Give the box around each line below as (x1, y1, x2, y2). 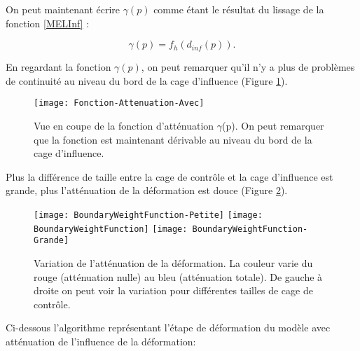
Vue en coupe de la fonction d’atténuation (34, 118, 214, 133)
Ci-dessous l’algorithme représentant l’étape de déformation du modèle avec (6, 320, 331, 335)
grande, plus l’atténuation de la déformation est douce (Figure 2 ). (6, 183, 288, 198)
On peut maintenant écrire (6, 2, 120, 16)
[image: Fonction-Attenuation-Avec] (34, 98, 205, 109)
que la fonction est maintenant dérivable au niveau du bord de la (34, 132, 312, 146)
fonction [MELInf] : (6, 15, 90, 30)
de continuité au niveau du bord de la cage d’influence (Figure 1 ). (6, 73, 288, 88)
